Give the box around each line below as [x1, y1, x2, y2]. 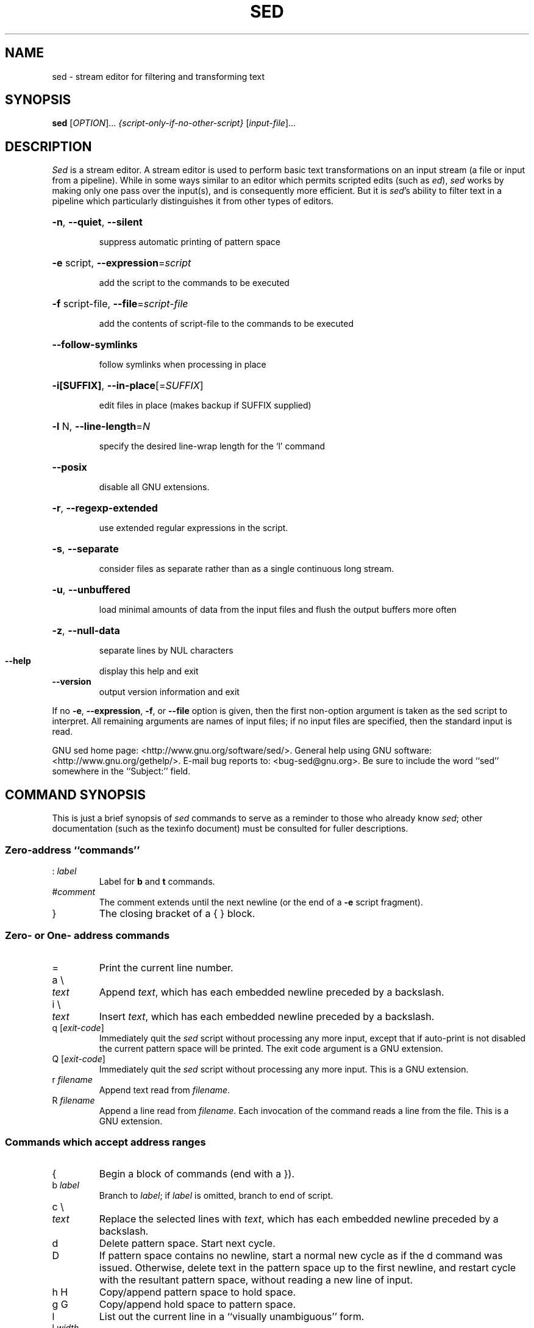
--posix [52, 461, 87, 474]
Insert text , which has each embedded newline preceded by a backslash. [99, 1010, 435, 1023]
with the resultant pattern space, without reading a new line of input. [99, 1274, 413, 1287]
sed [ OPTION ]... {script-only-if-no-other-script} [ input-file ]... [52, 118, 296, 129]
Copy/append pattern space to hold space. [99, 1286, 296, 1299]
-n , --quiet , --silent [52, 216, 143, 229]
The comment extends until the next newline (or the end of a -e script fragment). [99, 896, 423, 907]
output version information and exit [99, 687, 240, 698]
